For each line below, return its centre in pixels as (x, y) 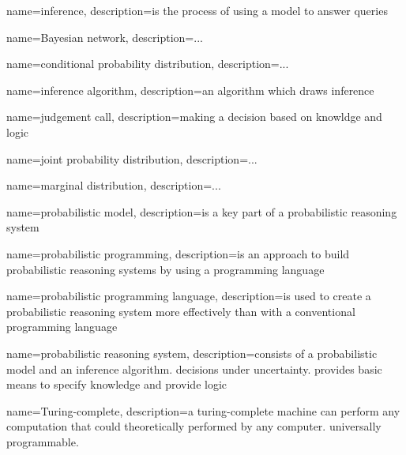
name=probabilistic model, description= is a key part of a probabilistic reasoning (202, 211)
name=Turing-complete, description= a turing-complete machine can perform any (203, 410)
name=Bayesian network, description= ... (105, 37)
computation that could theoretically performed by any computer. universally (194, 426)
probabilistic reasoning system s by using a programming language (165, 269)
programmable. (43, 441)
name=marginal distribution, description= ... (114, 185)
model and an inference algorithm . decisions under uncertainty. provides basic (194, 369)
